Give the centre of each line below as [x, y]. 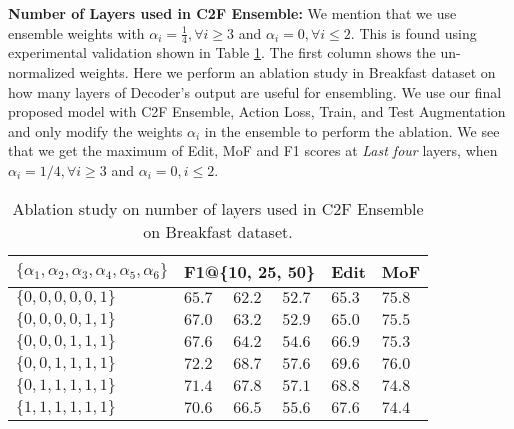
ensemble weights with [76, 32]
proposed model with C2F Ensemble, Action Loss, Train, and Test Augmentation [257, 111]
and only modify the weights [95, 130]
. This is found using [413, 32]
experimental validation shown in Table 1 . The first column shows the [222, 52]
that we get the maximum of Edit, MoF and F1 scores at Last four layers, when [253, 150]
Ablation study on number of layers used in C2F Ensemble [218, 208]
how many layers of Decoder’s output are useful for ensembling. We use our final [255, 91]
